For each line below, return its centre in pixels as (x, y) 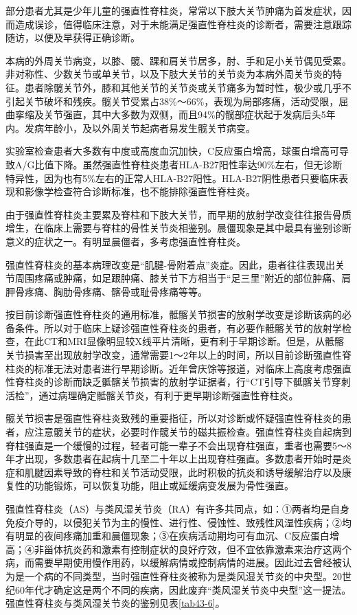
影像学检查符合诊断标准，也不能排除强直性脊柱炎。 (140, 191)
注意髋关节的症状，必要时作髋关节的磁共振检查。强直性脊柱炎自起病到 (193, 432)
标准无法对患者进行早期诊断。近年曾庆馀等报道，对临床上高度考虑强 (188, 368)
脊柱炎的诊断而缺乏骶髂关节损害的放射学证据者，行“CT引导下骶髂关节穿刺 (183, 382)
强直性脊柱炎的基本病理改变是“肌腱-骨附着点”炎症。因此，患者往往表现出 (170, 264)
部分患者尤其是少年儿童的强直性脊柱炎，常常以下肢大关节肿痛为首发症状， (174, 10)
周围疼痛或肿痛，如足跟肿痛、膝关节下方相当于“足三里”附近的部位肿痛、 (178, 278)
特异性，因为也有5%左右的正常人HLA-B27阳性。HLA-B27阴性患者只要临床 (172, 178)
